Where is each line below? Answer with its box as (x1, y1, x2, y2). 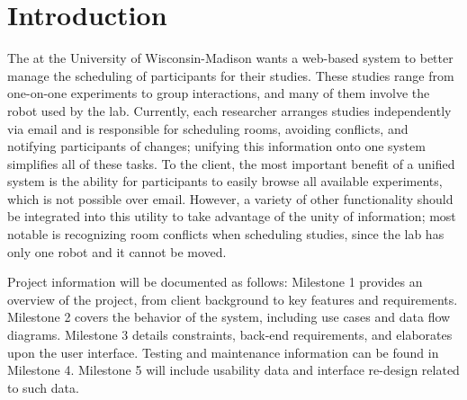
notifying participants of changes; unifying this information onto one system (7, 137, 426, 156)
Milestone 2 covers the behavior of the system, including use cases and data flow (7, 307, 451, 326)
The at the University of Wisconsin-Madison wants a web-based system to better (7, 49, 454, 67)
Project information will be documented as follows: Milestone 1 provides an (7, 272, 423, 291)
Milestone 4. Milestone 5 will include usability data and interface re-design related (7, 360, 460, 379)
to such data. (7, 378, 79, 396)
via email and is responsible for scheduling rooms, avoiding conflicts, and (7, 119, 409, 138)
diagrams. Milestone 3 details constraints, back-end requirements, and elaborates (7, 325, 453, 344)
